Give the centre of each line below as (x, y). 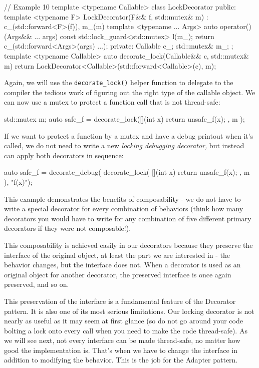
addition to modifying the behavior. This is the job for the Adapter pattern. (121, 360)
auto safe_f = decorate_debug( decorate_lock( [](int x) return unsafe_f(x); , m (127, 172)
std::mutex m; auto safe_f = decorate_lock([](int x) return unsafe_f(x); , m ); (124, 119)
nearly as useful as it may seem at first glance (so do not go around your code (123, 321)
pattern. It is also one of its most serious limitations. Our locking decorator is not (129, 311)
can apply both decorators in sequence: (64, 155)
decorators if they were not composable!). (68, 228)
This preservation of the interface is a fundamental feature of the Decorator (120, 301)
